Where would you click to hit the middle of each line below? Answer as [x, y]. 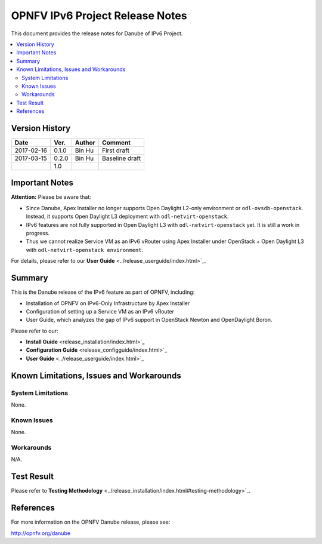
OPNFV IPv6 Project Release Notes [99, 16]
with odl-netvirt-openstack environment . [84, 250]
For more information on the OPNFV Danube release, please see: [91, 522]
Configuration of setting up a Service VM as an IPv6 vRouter [100, 311]
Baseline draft [122, 158]
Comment [117, 142]
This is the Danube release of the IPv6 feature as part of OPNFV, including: [103, 292]
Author [85, 142]
